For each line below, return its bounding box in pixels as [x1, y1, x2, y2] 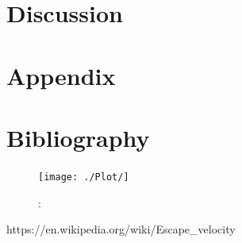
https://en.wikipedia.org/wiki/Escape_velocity [6, 221, 236, 237]
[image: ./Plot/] [38, 171, 129, 183]
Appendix [6, 59, 116, 91]
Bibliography [6, 121, 150, 153]
